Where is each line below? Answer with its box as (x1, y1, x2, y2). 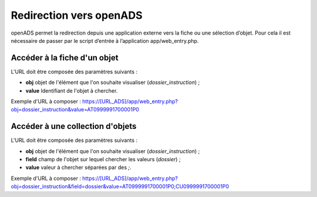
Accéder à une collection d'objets (11, 121, 137, 131)
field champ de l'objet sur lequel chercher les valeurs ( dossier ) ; (25, 156, 181, 163)
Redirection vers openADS (11, 9, 143, 22)
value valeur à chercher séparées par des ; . (25, 164, 131, 171)
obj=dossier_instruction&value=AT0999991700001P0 (11, 106, 139, 113)
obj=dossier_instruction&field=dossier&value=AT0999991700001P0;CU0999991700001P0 (11, 183, 229, 190)
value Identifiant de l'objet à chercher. (25, 87, 118, 94)
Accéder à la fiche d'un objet (11, 53, 119, 63)
